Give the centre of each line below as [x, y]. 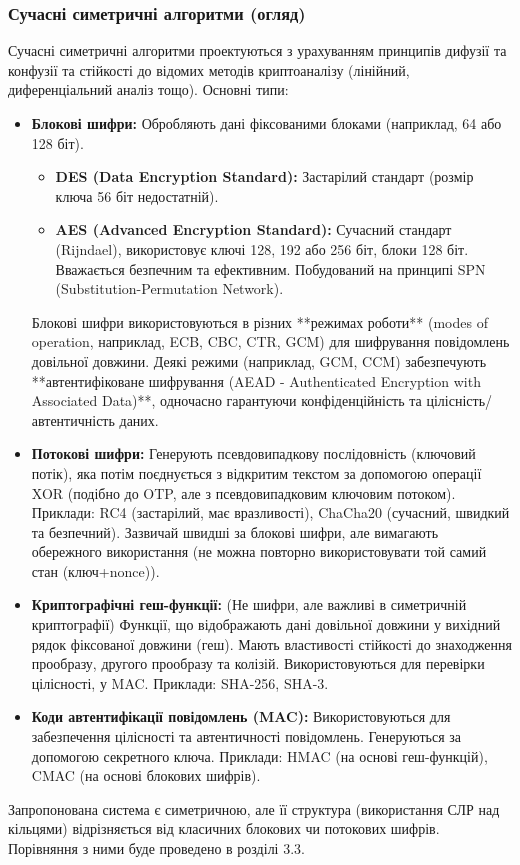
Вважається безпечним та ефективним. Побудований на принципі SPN [270, 268]
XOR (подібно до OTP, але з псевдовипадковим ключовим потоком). [243, 492]
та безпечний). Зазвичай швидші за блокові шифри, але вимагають [235, 531]
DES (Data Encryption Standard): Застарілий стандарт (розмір [264, 176]
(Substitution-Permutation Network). [169, 288]
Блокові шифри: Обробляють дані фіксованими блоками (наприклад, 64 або [266, 123]
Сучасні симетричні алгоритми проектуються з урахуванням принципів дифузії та [257, 50]
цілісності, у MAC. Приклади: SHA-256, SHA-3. [180, 682]
